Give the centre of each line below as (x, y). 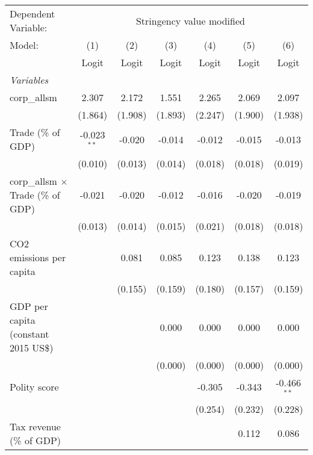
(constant (29, 334)
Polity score (34, 387)
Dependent (33, 14)
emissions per (38, 257)
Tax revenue (35, 426)
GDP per (29, 306)
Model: (24, 45)
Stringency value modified (190, 20)
